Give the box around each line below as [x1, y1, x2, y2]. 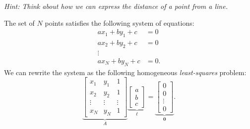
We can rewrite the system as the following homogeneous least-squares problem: [4, 67, 247, 77]
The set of [4, 17, 35, 28]
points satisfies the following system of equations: [45, 17, 194, 28]
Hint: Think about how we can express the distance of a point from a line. [4, 1, 228, 11]
